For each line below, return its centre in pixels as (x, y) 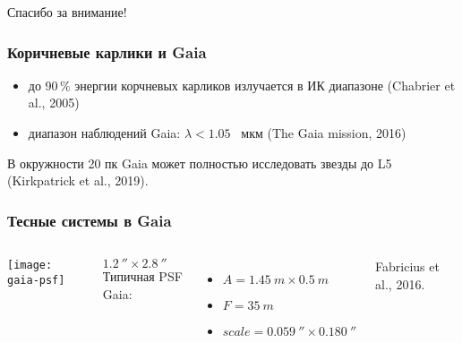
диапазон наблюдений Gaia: (104, 133)
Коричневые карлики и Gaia (107, 51)
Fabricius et (407, 266)
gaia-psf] (36, 280)
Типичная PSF (142, 276)
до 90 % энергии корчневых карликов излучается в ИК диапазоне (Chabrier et (242, 85)
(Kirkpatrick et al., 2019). (78, 180)
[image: (30, 265)
